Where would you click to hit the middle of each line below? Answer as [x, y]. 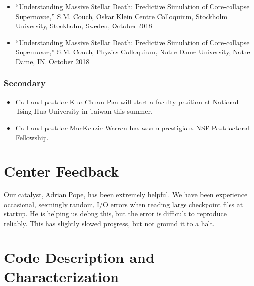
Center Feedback [62, 171]
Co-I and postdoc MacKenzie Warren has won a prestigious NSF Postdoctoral [132, 127]
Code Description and [79, 257]
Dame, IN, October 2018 [52, 61]
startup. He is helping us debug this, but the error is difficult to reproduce [115, 214]
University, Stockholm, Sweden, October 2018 [84, 26]
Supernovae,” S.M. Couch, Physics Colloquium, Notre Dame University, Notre [133, 52]
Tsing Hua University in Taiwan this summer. [84, 111]
